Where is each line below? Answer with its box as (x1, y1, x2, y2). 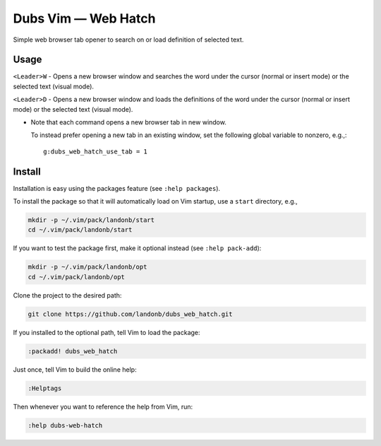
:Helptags (28, 384, 62, 392)
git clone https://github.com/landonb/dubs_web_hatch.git (28, 310, 233, 318)
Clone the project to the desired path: (13, 291, 122, 300)
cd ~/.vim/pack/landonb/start (28, 226, 133, 234)
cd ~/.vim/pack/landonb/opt (28, 273, 125, 281)
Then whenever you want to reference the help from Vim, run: (13, 402, 193, 411)
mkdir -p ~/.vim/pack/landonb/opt (28, 263, 147, 271)
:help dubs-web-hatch (28, 421, 103, 429)
